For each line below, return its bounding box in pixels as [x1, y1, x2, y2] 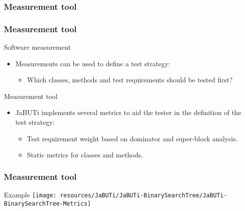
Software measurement [4, 42, 71, 52]
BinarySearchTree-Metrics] [4, 200, 91, 207]
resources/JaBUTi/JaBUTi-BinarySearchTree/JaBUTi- [60, 192, 227, 199]
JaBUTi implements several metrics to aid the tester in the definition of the [15, 107, 242, 117]
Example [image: [4, 190, 57, 200]
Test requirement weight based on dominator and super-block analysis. [27, 133, 238, 143]
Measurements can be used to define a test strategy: [15, 58, 171, 68]
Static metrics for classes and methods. [27, 150, 143, 160]
